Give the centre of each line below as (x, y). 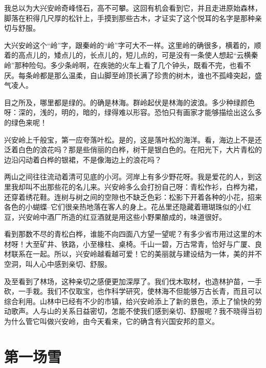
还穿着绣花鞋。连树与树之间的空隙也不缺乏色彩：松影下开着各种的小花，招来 (133, 197)
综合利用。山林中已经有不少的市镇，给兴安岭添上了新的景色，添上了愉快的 (129, 301)
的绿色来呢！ (26, 122)
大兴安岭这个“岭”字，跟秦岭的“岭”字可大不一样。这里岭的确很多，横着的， (129, 45)
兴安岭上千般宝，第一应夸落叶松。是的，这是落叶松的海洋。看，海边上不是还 (133, 139)
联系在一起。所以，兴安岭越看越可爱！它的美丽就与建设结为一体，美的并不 (136, 254)
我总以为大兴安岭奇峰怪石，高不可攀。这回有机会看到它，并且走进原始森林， (133, 8)
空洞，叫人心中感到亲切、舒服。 (58, 264)
